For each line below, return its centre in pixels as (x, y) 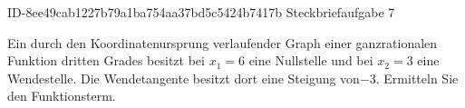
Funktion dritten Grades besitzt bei (106, 60)
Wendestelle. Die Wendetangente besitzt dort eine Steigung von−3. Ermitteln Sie (233, 78)
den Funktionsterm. (62, 96)
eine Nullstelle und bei (311, 60)
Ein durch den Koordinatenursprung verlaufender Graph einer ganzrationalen (223, 42)
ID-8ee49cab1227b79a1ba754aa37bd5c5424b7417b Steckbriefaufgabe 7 (201, 12)
